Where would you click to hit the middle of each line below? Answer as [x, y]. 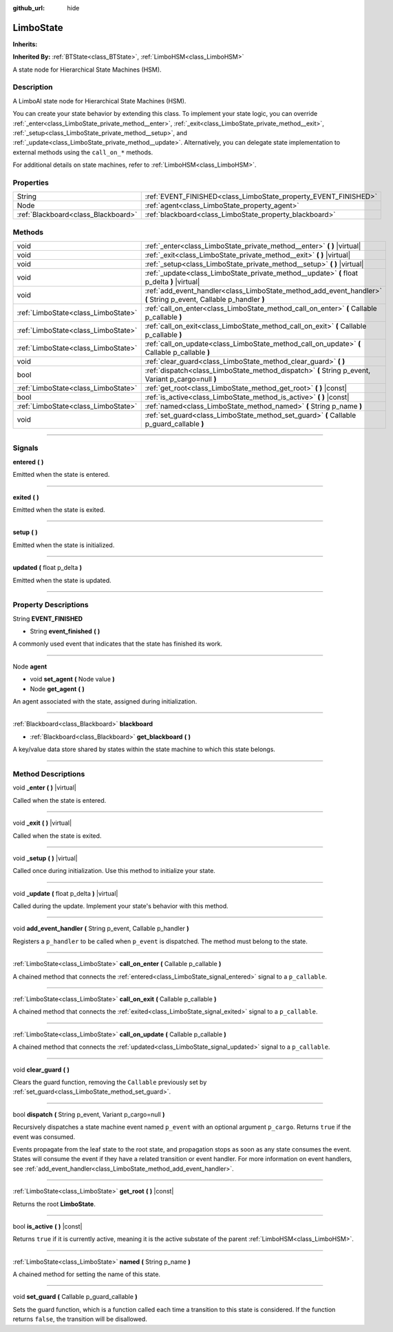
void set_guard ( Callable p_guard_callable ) [75, 1297]
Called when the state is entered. [60, 800]
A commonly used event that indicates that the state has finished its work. [118, 644]
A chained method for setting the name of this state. [87, 1274]
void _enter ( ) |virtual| [45, 788]
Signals [25, 448]
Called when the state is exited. [57, 836]
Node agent [30, 666]
